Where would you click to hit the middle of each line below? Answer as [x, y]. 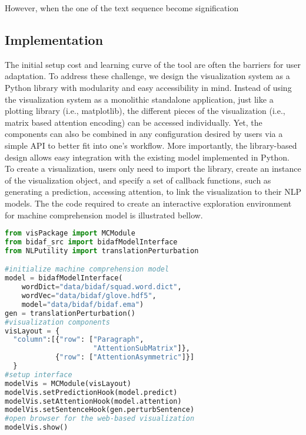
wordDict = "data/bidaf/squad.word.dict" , [102, 287]
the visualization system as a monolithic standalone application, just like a [139, 99]
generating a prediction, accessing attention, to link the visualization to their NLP [153, 192]
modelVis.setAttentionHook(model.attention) [93, 401]
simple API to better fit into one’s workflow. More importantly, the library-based [151, 145]
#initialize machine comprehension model [87, 269]
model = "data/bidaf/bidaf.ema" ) [83, 304]
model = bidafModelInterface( [64, 278]
